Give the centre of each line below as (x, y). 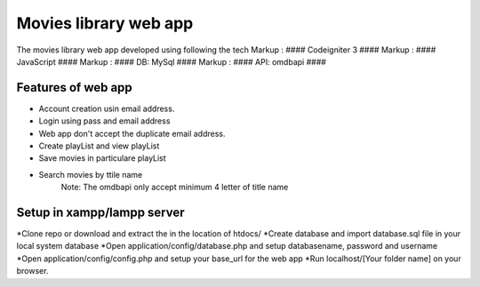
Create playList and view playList (99, 146)
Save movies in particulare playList (102, 158)
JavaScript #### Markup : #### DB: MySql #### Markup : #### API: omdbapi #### (171, 61)
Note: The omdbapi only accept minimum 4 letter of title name (175, 187)
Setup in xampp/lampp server (101, 212)
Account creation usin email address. (107, 108)
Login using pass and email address (104, 121)
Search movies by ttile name (91, 174)
